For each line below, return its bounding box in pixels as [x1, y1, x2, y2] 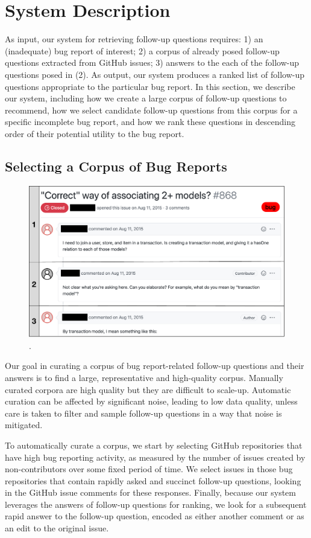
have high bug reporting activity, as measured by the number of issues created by [5, 450, 306, 463]
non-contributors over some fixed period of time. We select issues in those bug [5, 463, 293, 475]
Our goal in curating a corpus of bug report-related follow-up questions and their [5, 359, 304, 372]
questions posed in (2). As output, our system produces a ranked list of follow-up [5, 68, 304, 80]
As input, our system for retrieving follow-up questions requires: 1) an [5, 33, 263, 45]
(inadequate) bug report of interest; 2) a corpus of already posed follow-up [5, 44, 280, 57]
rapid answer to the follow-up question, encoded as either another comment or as [5, 510, 304, 522]
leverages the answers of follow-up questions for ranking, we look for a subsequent [5, 498, 307, 510]
